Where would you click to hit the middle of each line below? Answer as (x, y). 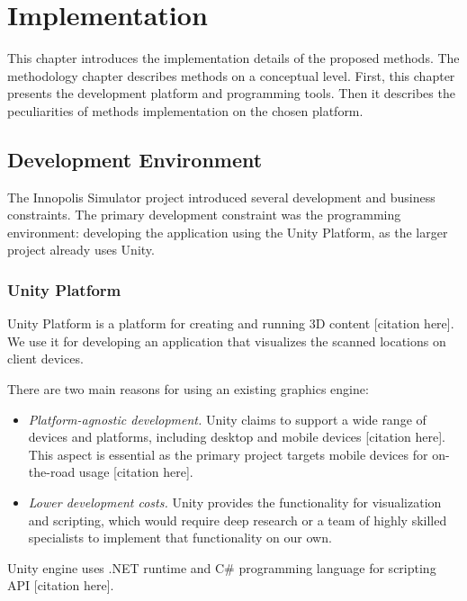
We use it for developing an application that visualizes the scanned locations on (227, 341)
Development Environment (135, 159)
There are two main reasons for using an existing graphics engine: (188, 389)
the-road (52, 472)
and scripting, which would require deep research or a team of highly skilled (238, 520)
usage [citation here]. (136, 472)
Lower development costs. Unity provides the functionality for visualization (235, 502)
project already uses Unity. (81, 250)
